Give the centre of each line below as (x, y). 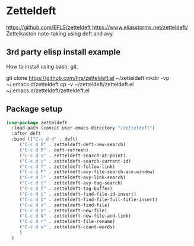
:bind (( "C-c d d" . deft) (45, 139)
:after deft (26, 134)
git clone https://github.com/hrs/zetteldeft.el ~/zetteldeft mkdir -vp (88, 77)
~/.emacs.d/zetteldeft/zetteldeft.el (48, 90)
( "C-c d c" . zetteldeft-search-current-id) (75, 161)
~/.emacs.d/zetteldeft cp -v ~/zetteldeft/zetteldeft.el (70, 84)
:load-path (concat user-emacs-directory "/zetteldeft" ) (83, 128)
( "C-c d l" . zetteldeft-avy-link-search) (73, 178)
